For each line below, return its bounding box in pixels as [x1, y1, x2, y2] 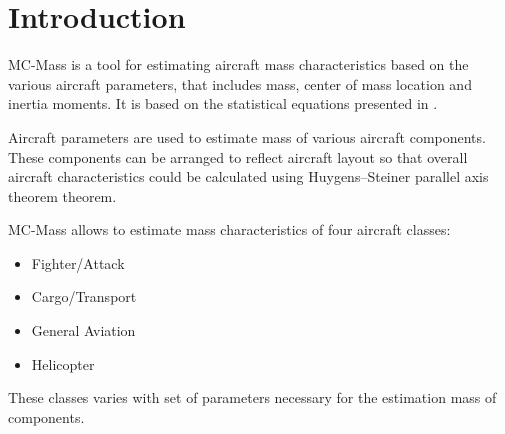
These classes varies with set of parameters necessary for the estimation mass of [8, 387, 497, 408]
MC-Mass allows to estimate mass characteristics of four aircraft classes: [8, 219, 451, 240]
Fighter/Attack [31, 252, 125, 273]
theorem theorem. [8, 185, 117, 206]
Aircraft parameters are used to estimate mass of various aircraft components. [8, 126, 486, 147]
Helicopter [31, 353, 95, 374]
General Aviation [31, 320, 136, 341]
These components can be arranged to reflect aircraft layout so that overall [8, 146, 468, 167]
